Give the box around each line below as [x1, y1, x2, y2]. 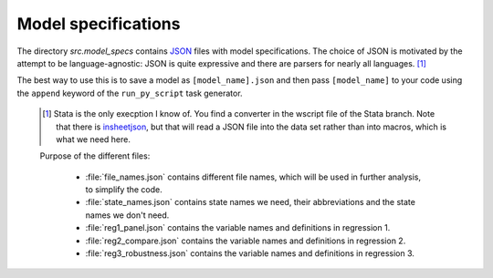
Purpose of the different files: [39, 150, 151, 161]
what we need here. [56, 133, 131, 145]
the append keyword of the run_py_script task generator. [16, 88, 243, 98]
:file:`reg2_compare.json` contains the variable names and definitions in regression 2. [85, 235, 406, 246]
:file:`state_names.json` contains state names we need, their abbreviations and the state [85, 197, 415, 208]
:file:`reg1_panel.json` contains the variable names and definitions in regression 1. [85, 222, 391, 233]
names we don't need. [85, 210, 170, 221]
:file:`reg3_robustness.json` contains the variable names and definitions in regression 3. [85, 248, 415, 259]
